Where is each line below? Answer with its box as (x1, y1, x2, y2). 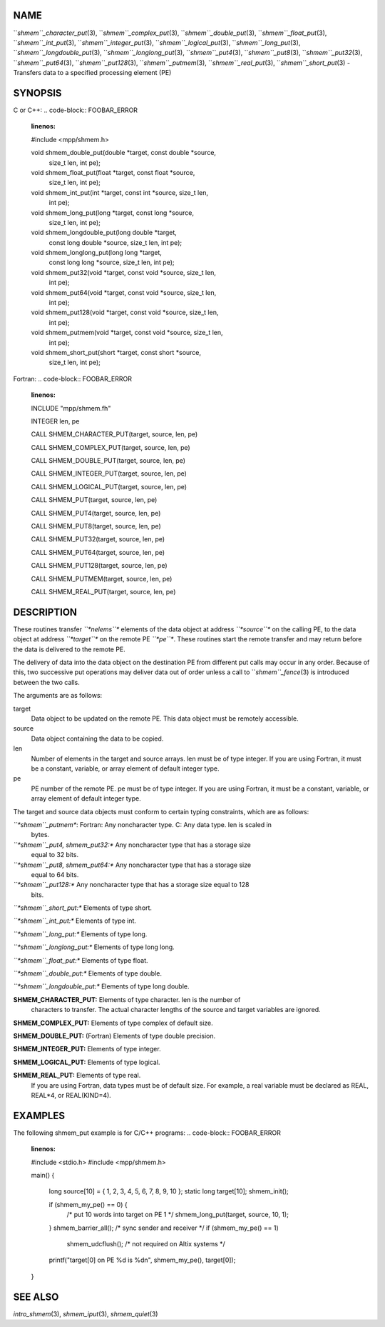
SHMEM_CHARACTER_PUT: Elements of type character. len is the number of (13, 995, 241, 1003)
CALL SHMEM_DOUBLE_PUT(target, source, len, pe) (31, 456, 185, 465)
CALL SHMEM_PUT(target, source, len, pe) (31, 496, 158, 504)
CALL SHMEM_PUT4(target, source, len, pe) (31, 509, 161, 517)
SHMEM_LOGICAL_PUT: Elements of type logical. (13, 1058, 160, 1066)
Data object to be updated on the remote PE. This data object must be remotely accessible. (31, 714, 299, 723)
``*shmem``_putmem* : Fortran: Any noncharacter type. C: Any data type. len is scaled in (13, 820, 272, 828)
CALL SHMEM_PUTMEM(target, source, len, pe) (31, 574, 173, 583)
